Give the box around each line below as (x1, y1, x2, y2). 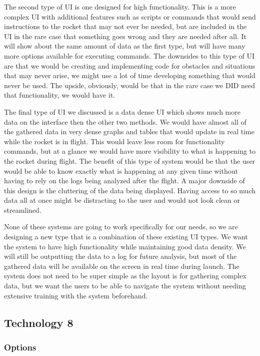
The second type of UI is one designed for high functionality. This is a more (4, 2, 236, 12)
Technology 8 (4, 314, 73, 330)
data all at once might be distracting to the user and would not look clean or (4, 195, 240, 205)
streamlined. (4, 204, 41, 215)
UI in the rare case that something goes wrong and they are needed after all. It (4, 31, 246, 41)
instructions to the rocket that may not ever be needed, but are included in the (4, 21, 247, 32)
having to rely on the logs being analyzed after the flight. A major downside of (4, 175, 245, 186)
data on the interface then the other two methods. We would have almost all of (4, 116, 246, 127)
